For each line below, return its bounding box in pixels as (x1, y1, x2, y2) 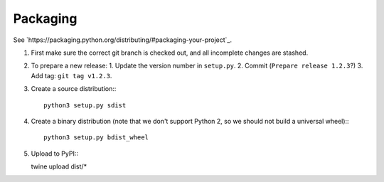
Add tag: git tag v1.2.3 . (31, 71, 112, 80)
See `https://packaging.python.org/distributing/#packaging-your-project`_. (13, 36, 233, 44)
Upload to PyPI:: (31, 149, 78, 158)
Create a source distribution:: (31, 85, 117, 93)
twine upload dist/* (31, 162, 87, 171)
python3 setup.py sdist (43, 101, 127, 109)
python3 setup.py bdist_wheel (43, 134, 149, 141)
